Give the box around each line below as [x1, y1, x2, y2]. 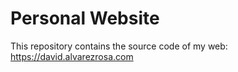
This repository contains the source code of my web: [10, 40, 228, 52]
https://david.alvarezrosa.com [10, 50, 134, 62]
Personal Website [10, 7, 160, 30]
